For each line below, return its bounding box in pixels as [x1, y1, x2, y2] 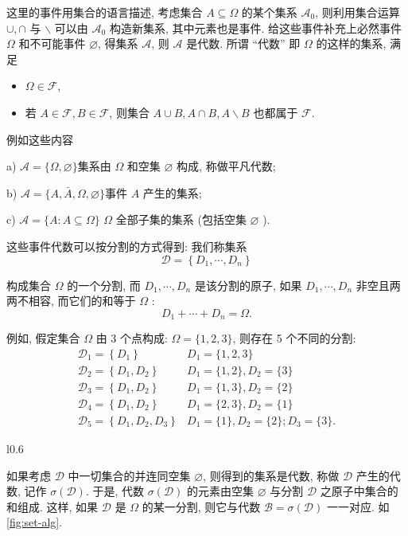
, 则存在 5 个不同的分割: [232, 330, 356, 346]
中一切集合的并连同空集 [68, 467, 191, 483]
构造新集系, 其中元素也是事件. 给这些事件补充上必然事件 [109, 19, 402, 36]
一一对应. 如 [326, 498, 390, 514]
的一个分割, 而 [67, 276, 141, 293]
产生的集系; [142, 184, 202, 201]
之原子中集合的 [320, 483, 398, 499]
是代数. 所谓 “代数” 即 [186, 35, 301, 52]
